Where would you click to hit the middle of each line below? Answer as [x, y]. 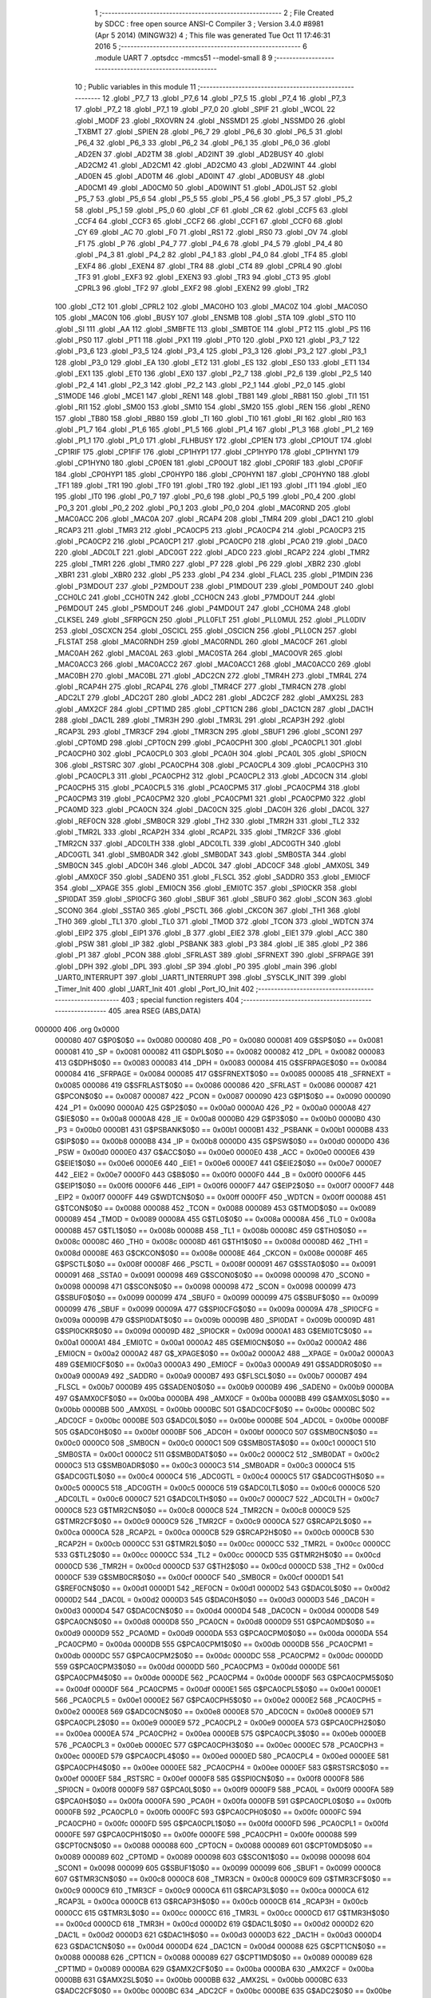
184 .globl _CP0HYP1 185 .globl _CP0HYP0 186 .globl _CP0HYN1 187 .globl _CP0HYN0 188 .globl [212, 474]
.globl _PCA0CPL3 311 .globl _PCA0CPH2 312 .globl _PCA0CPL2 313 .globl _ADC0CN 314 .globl [211, 776]
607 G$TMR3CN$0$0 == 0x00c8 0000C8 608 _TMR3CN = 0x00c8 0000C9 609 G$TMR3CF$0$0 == [223, 1879]
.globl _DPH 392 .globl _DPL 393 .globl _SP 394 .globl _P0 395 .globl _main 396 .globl [196, 966]
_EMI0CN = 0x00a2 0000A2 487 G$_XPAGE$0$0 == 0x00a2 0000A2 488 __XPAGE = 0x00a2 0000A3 [224, 1354]
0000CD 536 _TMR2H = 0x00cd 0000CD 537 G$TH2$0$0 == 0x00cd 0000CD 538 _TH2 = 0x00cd [219, 1566]
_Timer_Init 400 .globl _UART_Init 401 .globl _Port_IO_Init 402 [154, 989]
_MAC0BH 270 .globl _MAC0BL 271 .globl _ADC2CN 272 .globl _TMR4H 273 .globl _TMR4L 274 [211, 675]
